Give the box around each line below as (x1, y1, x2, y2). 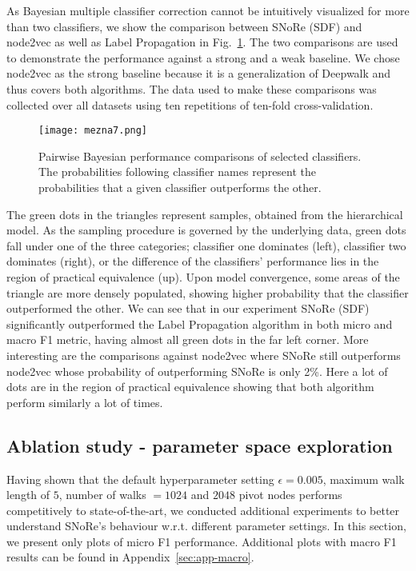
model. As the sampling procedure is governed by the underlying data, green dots (6, 222, 406, 238)
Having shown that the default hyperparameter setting (6, 470, 274, 487)
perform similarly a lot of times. (6, 393, 163, 410)
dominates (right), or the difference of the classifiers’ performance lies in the (6, 253, 379, 270)
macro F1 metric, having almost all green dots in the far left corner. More (6, 331, 369, 348)
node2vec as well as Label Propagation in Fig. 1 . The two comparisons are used (6, 34, 398, 50)
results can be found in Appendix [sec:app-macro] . (6, 549, 254, 565)
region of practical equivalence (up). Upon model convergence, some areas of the (6, 268, 400, 285)
